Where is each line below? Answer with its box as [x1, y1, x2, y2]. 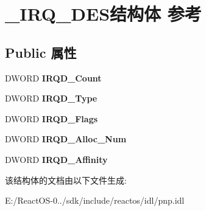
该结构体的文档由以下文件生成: [5, 173, 127, 186]
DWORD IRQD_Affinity [5, 153, 108, 165]
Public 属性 [5, 43, 77, 61]
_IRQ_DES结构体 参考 [5, 1, 202, 26]
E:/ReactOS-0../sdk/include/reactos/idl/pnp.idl [5, 194, 185, 207]
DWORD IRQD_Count [5, 71, 102, 84]
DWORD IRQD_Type [5, 92, 98, 105]
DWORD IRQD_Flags [5, 112, 98, 125]
